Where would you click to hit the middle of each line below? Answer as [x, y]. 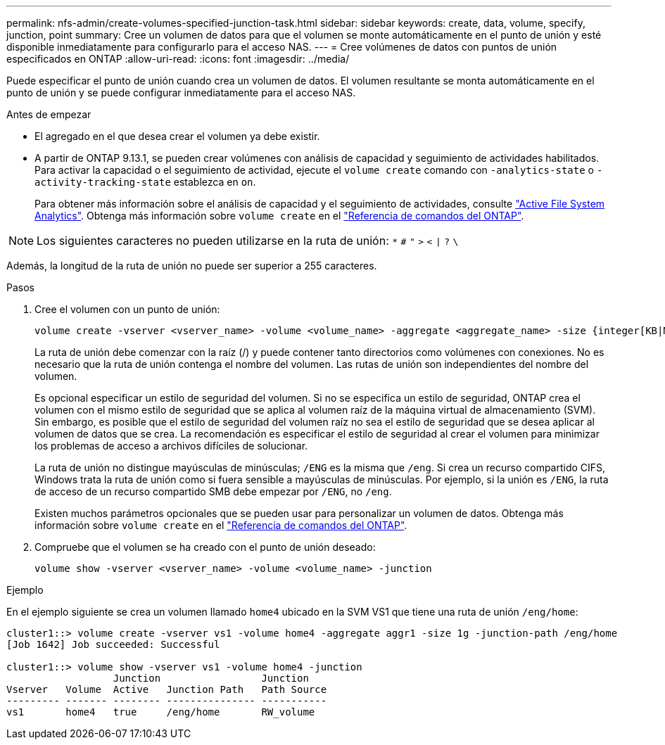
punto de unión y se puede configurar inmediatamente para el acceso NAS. [181, 93]
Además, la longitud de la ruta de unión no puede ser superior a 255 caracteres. [192, 266]
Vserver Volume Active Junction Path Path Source [167, 689]
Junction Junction [211, 678]
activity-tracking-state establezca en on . [145, 182]
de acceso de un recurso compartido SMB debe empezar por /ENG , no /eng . [213, 491]
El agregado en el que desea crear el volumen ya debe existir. [177, 136]
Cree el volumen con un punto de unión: [127, 309]
